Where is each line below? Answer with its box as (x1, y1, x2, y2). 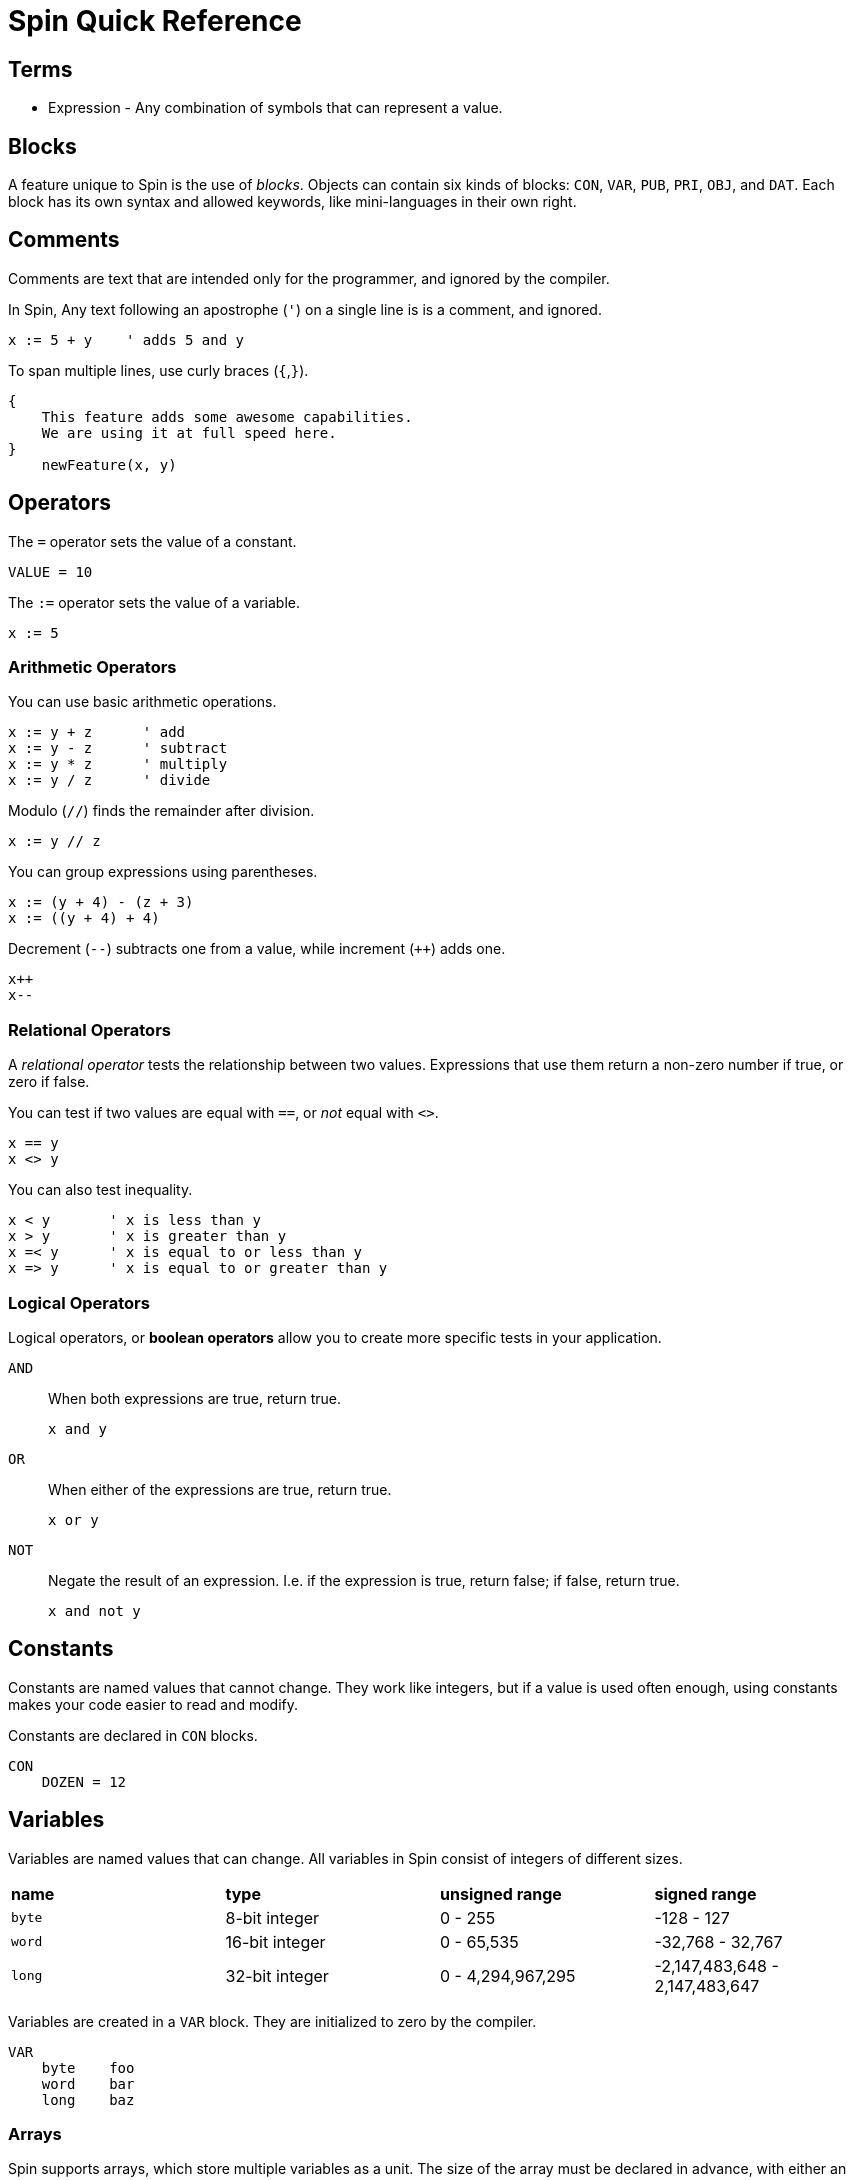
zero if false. (8, 1073, 90, 1091)
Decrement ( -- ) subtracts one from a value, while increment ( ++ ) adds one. (8, 940, 506, 958)
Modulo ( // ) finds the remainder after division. (8, 802, 315, 820)
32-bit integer (225, 1965, 329, 1986)
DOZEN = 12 (41, 1773, 127, 1790)
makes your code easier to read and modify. (8, 1695, 299, 1713)
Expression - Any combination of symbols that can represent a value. (48, 99, 503, 117)
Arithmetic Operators (8, 657, 177, 678)
